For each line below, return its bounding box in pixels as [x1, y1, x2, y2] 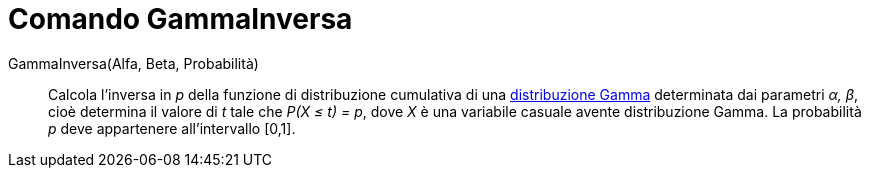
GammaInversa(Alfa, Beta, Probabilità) [8, 54, 259, 72]
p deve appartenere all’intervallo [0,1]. [48, 119, 296, 137]
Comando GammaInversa [8, 2, 353, 36]
